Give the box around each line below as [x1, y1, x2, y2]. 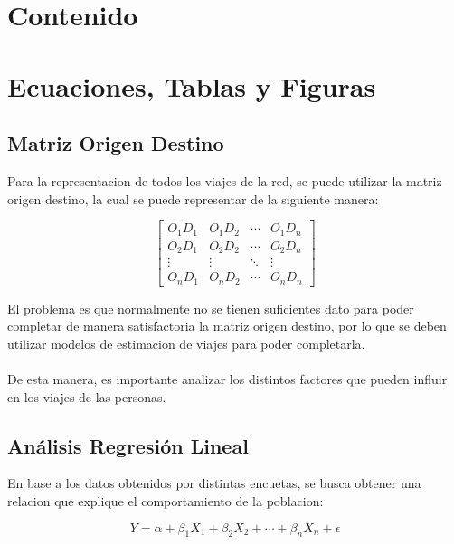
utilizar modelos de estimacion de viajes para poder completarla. [7, 333, 365, 352]
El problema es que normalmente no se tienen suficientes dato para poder [7, 298, 414, 317]
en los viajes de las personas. [7, 387, 166, 406]
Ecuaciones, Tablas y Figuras [7, 67, 376, 104]
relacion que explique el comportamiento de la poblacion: [7, 492, 324, 510]
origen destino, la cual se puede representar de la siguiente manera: [7, 189, 379, 208]
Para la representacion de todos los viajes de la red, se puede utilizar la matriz [7, 171, 442, 190]
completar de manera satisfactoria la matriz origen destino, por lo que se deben [7, 316, 447, 335]
